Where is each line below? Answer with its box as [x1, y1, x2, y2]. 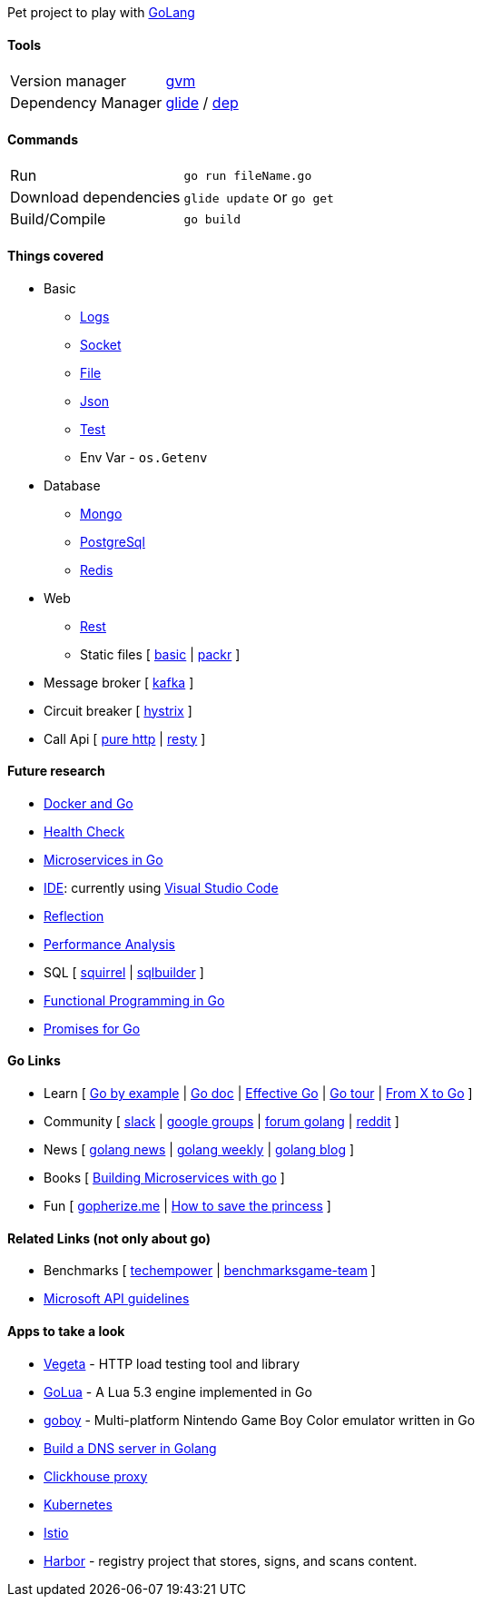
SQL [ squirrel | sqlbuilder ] [44, 964, 204, 980]
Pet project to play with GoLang [7, 5, 195, 20]
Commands [7, 131, 79, 147]
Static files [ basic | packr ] [80, 646, 241, 662]
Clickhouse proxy [44, 1468, 148, 1484]
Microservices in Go [44, 851, 163, 867]
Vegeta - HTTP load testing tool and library [44, 1355, 300, 1371]
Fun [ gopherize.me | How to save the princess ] [44, 1198, 331, 1214]
